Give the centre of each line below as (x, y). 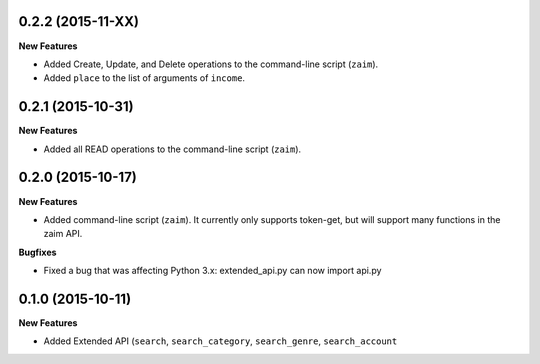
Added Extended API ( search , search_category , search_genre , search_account (220, 341)
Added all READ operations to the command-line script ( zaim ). (172, 149)
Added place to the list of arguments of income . (144, 78)
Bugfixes (37, 252)
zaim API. (63, 234)
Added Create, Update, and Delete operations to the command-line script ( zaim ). (211, 64)
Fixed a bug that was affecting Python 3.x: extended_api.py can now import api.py (212, 271)
